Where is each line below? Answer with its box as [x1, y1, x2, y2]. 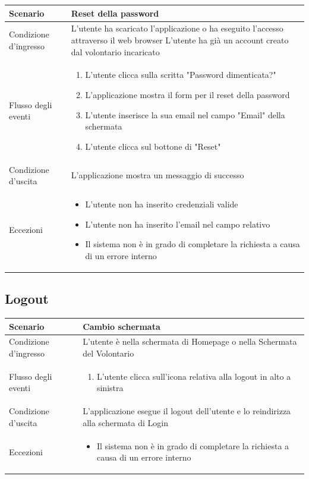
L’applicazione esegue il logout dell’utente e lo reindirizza [83, 405, 291, 417]
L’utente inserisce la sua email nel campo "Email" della [85, 108, 285, 121]
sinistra [96, 382, 124, 394]
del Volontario [83, 347, 134, 360]
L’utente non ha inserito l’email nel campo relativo [85, 218, 270, 230]
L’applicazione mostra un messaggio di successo [71, 169, 244, 181]
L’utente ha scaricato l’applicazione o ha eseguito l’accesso [71, 22, 283, 34]
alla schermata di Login [83, 416, 168, 428]
